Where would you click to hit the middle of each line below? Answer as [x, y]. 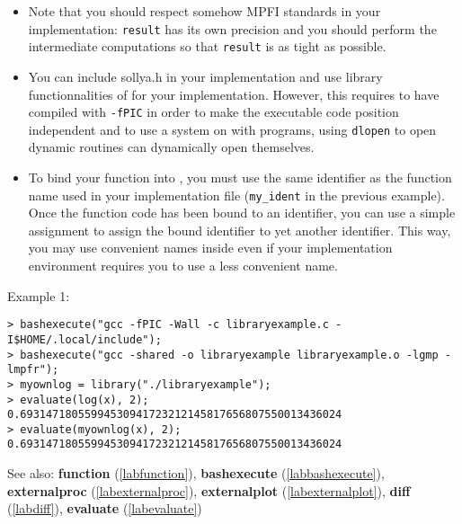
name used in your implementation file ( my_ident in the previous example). [236, 195]
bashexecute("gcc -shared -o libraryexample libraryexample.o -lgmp [229, 355]
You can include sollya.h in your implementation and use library [205, 76]
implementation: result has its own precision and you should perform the [232, 28]
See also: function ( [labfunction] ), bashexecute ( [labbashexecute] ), [196, 473]
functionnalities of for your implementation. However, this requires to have [234, 94]
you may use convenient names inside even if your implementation [210, 248]
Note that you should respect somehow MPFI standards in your [204, 11]
